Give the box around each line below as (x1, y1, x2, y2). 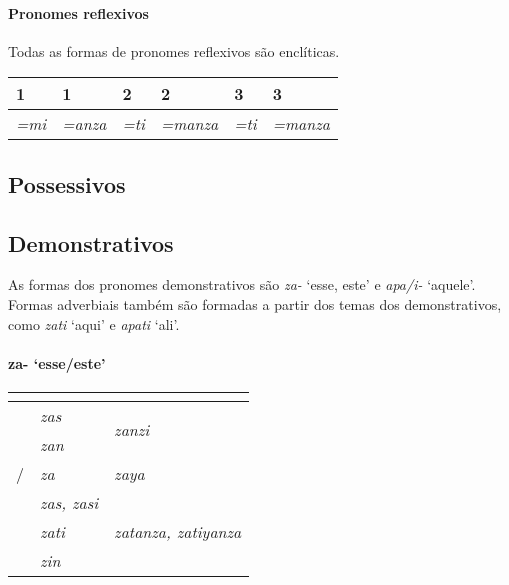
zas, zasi (40, 490, 99, 514)
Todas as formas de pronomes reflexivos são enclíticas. (8, 40, 340, 61)
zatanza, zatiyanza (114, 519, 242, 543)
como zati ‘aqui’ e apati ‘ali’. (8, 313, 180, 334)
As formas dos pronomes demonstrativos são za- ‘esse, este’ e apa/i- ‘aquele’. (8, 274, 476, 295)
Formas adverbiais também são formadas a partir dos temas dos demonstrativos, (8, 293, 502, 314)
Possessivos (8, 168, 126, 199)
